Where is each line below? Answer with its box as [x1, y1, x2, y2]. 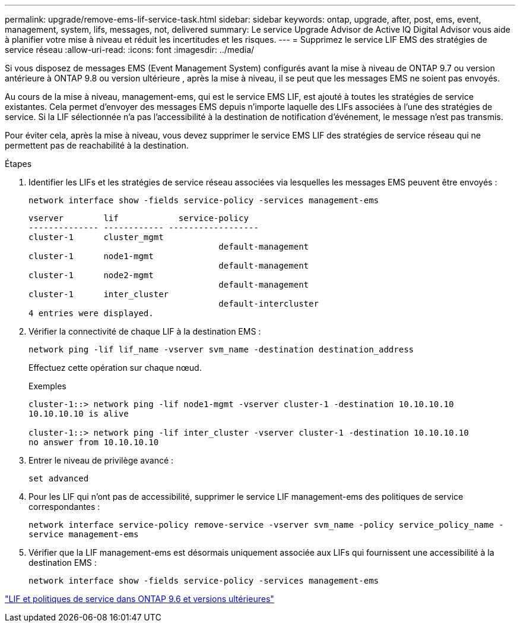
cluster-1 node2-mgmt [28, 270, 154, 280]
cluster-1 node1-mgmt [28, 251, 154, 261]
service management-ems [28, 530, 139, 539]
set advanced [28, 474, 89, 483]
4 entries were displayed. [28, 308, 154, 318]
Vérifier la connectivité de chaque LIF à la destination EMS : [28, 326, 261, 336]
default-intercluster [218, 299, 319, 308]
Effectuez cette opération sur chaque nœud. [28, 363, 202, 373]
